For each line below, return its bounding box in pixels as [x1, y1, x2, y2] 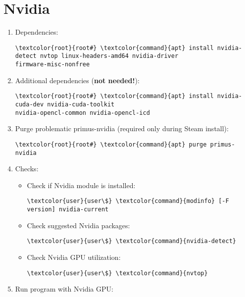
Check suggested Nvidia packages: [27, 220, 130, 230]
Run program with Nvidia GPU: [15, 284, 113, 294]
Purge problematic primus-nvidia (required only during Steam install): [15, 123, 229, 134]
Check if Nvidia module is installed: [27, 180, 136, 190]
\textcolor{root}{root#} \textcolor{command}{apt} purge [15, 141, 207, 148]
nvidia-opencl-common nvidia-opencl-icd [15, 109, 150, 116]
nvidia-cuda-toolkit [47, 100, 115, 108]
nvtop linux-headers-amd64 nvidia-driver [40, 52, 179, 60]
